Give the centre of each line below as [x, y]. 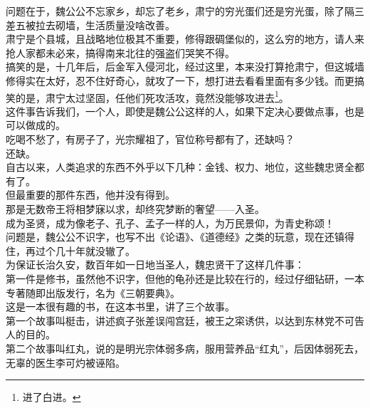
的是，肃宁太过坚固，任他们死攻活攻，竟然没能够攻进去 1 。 [152, 96]
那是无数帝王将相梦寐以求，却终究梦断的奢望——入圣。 [135, 208]
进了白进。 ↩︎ [52, 397]
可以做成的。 [36, 125]
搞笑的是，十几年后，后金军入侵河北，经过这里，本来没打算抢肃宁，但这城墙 [185, 67]
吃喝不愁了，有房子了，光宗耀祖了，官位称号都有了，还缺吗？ [150, 139]
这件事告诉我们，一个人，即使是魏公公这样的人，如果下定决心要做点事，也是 [185, 111]
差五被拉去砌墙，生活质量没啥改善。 [90, 25]
